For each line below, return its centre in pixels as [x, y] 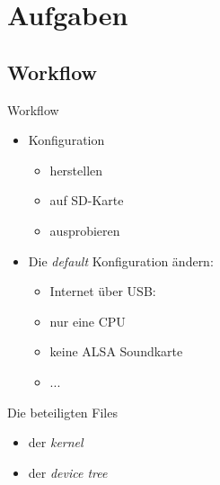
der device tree [68, 472]
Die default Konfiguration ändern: [121, 260]
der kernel [56, 442]
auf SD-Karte [87, 200]
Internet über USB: [103, 291]
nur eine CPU [88, 321]
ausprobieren [85, 230]
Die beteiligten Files [62, 412]
